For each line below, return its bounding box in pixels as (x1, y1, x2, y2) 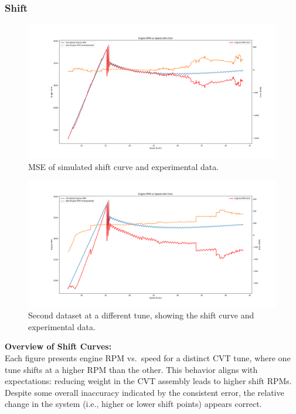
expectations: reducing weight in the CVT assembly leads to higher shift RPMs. (5, 375, 292, 387)
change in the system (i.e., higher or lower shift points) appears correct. (5, 398, 262, 410)
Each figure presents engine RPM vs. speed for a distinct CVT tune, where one (5, 352, 291, 364)
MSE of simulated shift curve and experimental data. (28, 160, 219, 172)
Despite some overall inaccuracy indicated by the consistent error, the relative (5, 386, 284, 398)
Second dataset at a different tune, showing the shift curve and (28, 309, 254, 321)
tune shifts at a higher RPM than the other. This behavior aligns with (5, 363, 258, 375)
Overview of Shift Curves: (5, 340, 112, 352)
